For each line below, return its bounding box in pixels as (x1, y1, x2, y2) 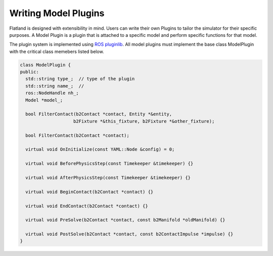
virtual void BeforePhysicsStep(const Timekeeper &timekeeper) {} (25, 161, 194, 166)
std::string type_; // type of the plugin (25, 76, 135, 82)
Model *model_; (25, 97, 63, 103)
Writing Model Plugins (9, 8, 105, 19)
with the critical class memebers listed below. (9, 48, 104, 54)
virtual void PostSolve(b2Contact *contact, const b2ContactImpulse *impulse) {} (25, 231, 234, 237)
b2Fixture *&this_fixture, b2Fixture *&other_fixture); (73, 118, 215, 124)
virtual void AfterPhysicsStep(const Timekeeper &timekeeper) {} (25, 174, 191, 180)
